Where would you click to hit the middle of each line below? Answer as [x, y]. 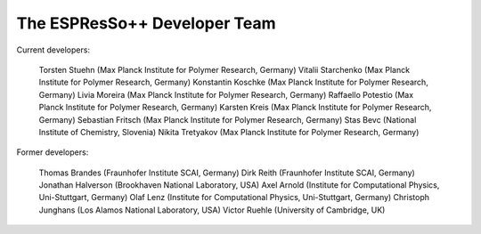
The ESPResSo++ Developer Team [146, 23]
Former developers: [53, 152]
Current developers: [53, 50]
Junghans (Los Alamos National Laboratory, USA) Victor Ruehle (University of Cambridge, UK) [212, 210]
